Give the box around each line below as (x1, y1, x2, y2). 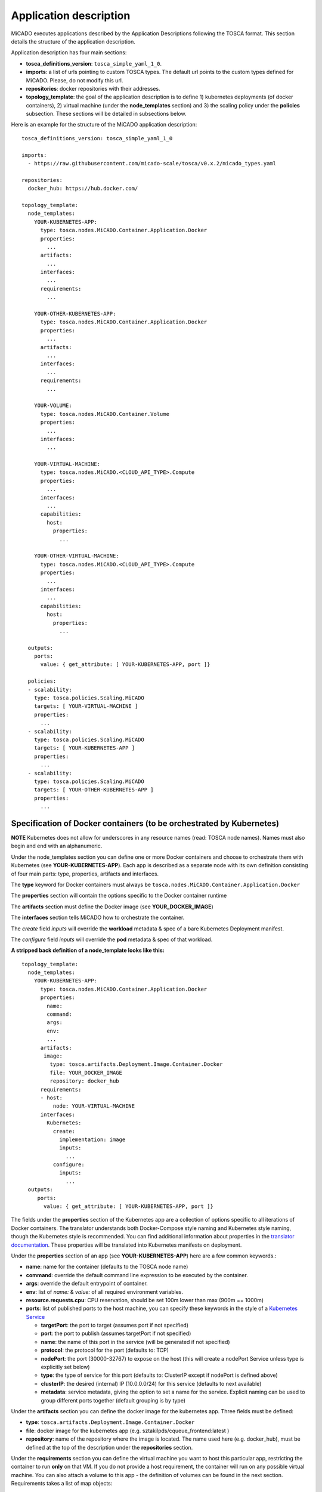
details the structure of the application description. (11, 38, 135, 45)
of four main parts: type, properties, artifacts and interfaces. (11, 870, 159, 877)
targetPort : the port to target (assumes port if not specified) (41, 1322, 189, 1329)
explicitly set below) (41, 1364, 90, 1371)
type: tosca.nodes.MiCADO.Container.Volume (40, 411, 170, 417)
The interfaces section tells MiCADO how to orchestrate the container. (11, 914, 185, 921)
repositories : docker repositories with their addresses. (26, 85, 160, 92)
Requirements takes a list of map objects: (11, 1480, 113, 1487)
